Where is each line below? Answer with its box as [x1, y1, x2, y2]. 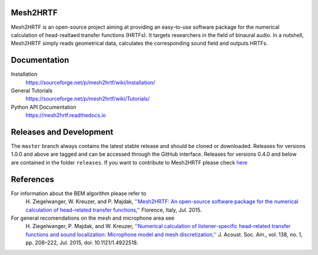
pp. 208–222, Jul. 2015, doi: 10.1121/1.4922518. [25, 239, 138, 246]
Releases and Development [11, 127, 114, 137]
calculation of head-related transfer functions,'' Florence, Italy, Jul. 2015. [25, 206, 202, 213]
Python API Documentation [11, 103, 77, 110]
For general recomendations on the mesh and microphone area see [11, 214, 175, 222]
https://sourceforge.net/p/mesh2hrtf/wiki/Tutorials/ [25, 95, 150, 102]
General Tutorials [11, 87, 53, 94]
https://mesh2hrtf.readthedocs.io [25, 112, 106, 119]
